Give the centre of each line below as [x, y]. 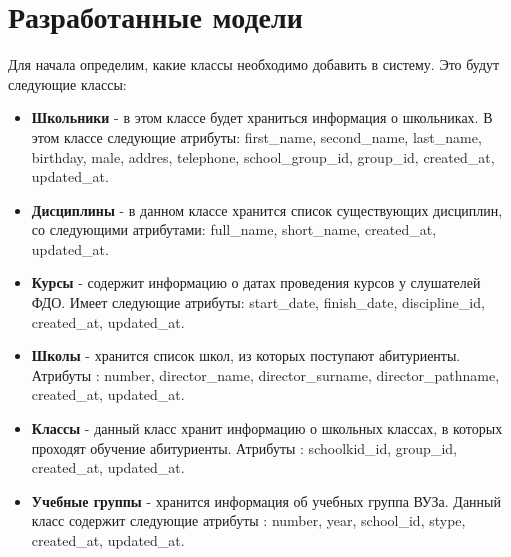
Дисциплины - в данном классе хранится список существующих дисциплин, [267, 209]
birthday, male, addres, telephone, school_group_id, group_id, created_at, [263, 156]
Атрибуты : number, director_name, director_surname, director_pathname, [265, 374]
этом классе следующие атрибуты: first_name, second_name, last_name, [256, 136]
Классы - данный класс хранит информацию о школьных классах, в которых [267, 428]
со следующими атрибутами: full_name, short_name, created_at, [234, 229]
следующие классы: [67, 83]
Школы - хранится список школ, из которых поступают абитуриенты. [246, 355]
